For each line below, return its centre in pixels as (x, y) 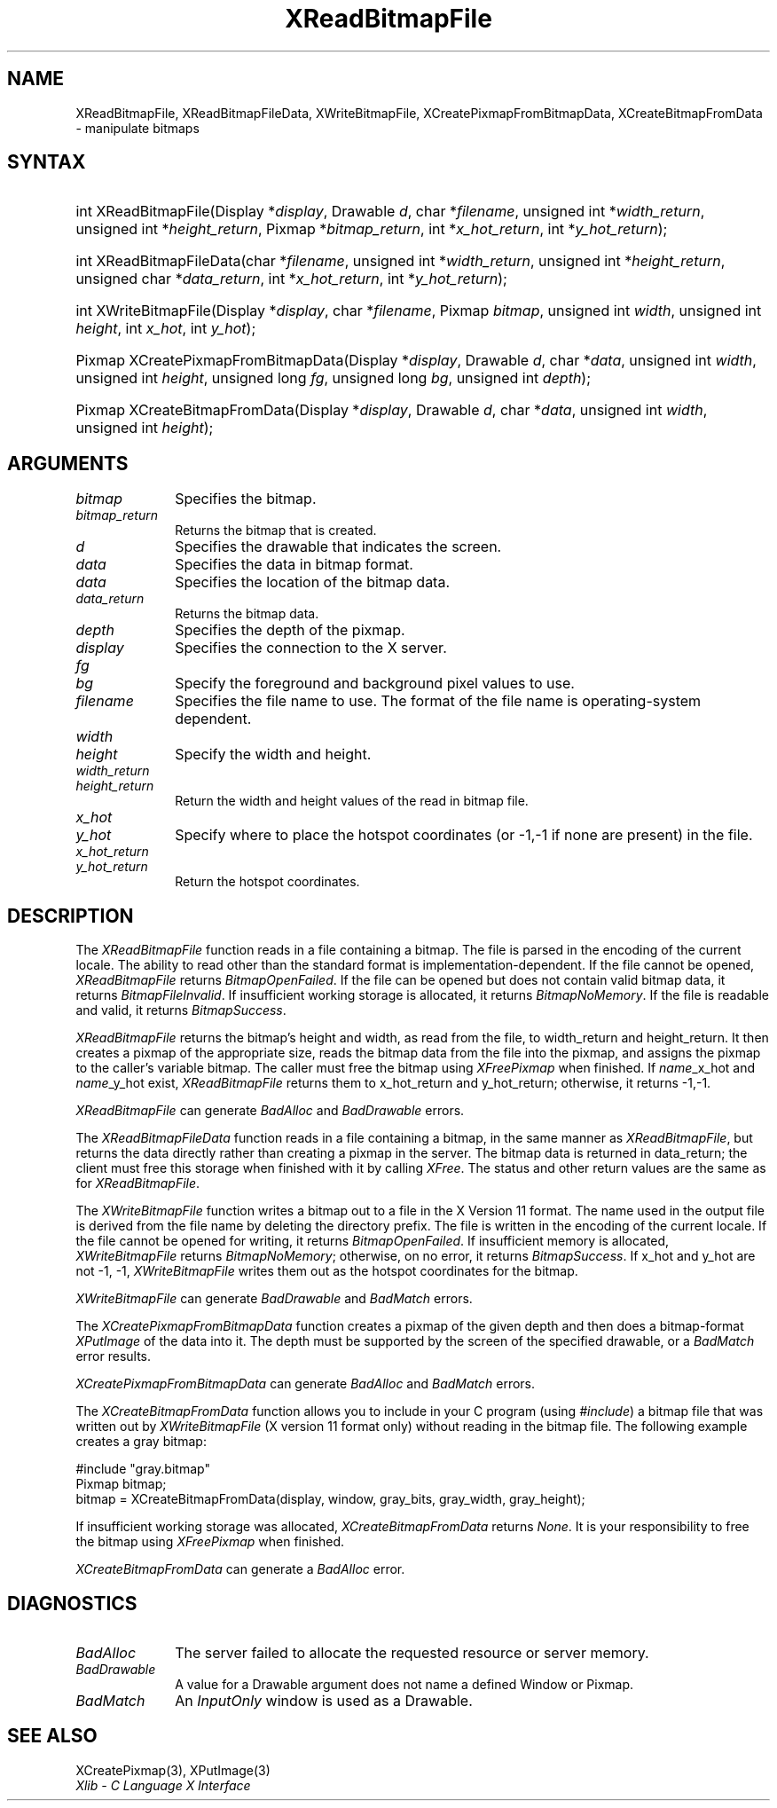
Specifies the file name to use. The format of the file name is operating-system (438, 701)
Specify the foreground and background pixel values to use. (375, 684)
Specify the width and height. (273, 755)
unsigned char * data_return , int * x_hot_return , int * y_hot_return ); (291, 279)
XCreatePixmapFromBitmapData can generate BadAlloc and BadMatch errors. (306, 1384)
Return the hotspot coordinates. (267, 882)
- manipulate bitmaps (137, 128)
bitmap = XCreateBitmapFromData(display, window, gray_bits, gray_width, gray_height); (330, 1499)
